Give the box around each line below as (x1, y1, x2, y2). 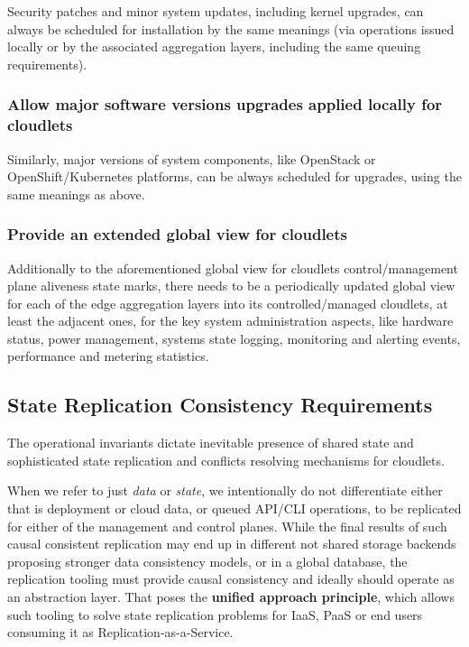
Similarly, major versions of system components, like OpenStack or (7, 149, 376, 168)
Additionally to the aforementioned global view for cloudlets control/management (7, 258, 458, 277)
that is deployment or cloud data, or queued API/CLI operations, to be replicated (7, 499, 462, 518)
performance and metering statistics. (7, 347, 209, 365)
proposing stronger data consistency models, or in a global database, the (7, 551, 408, 570)
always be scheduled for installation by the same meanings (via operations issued (7, 19, 455, 38)
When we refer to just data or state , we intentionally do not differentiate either (7, 481, 443, 500)
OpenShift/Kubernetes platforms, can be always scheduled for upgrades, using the (7, 167, 462, 186)
